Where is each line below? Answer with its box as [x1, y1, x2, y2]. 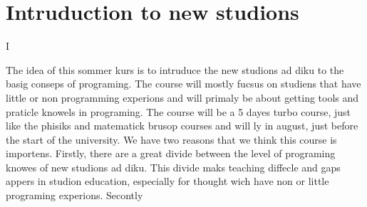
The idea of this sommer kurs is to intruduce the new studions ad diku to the [6, 62, 344, 77]
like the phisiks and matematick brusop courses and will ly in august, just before [6, 118, 358, 133]
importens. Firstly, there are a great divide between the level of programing [6, 146, 336, 161]
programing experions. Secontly [6, 188, 143, 203]
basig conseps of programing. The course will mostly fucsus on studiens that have [6, 76, 361, 91]
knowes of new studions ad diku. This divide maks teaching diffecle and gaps [6, 159, 341, 174]
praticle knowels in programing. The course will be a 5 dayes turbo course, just [6, 104, 351, 119]
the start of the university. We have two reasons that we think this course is [6, 132, 337, 147]
